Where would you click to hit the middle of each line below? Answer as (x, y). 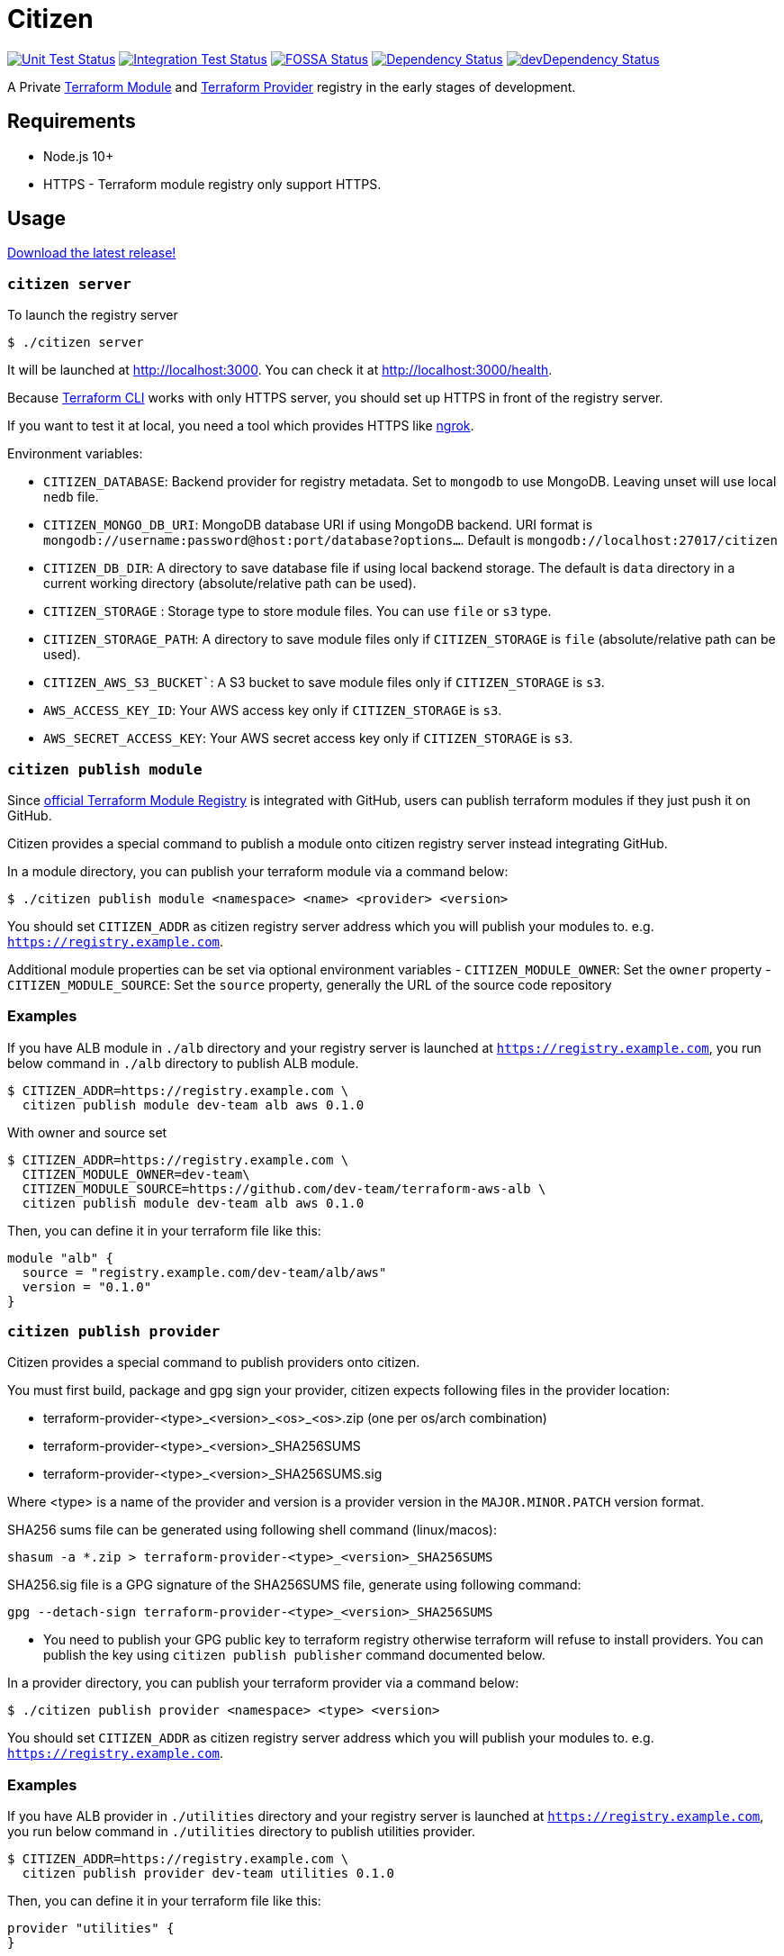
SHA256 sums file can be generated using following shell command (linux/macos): (252, 1530)
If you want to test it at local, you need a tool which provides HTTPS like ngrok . (241, 426)
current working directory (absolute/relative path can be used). (230, 584)
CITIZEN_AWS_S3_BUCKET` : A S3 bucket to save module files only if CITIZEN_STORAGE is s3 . (324, 683)
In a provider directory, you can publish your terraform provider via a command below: (263, 1683)
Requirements (72, 122)
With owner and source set (87, 1132)
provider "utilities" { (91, 1929)
